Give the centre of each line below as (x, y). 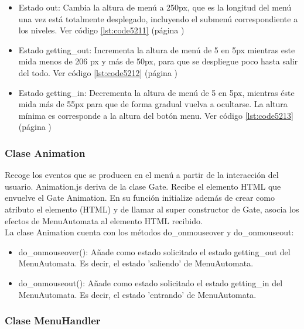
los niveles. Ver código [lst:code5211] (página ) (101, 30)
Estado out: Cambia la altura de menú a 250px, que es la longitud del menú (155, 7)
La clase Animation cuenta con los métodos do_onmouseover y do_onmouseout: (149, 232)
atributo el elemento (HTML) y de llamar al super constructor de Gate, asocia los (152, 209)
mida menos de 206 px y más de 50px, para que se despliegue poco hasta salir (158, 61)
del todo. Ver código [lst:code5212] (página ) (98, 72)
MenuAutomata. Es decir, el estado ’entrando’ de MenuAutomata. (137, 294)
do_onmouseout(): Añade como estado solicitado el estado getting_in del (151, 282)
